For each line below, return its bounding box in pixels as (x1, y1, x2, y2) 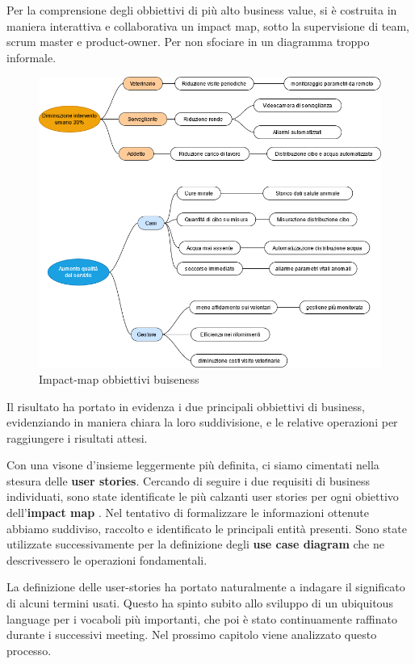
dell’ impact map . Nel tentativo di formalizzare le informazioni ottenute (6, 504, 369, 521)
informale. (6, 48, 57, 65)
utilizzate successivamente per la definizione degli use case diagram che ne (6, 536, 384, 553)
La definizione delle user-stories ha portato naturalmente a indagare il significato (6, 578, 405, 595)
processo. (6, 641, 52, 658)
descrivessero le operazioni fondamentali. (6, 551, 207, 568)
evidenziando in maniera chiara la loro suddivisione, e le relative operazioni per (6, 414, 398, 431)
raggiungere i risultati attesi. (6, 429, 148, 446)
